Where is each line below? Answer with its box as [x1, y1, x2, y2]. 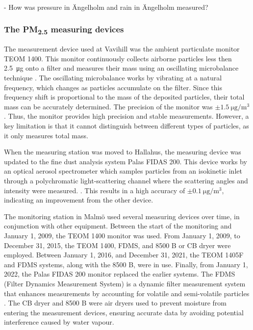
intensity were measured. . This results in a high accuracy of [4, 185, 185, 195]
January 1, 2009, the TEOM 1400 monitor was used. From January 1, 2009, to [4, 230, 240, 240]
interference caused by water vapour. [4, 317, 114, 327]
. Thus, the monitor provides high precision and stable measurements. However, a [4, 111, 249, 121]
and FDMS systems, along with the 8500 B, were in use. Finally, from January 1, [4, 259, 248, 269]
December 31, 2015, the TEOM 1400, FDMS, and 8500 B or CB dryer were [4, 240, 231, 250]
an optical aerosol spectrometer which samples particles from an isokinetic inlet [4, 166, 242, 176]
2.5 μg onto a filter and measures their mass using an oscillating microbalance [4, 63, 239, 73]
